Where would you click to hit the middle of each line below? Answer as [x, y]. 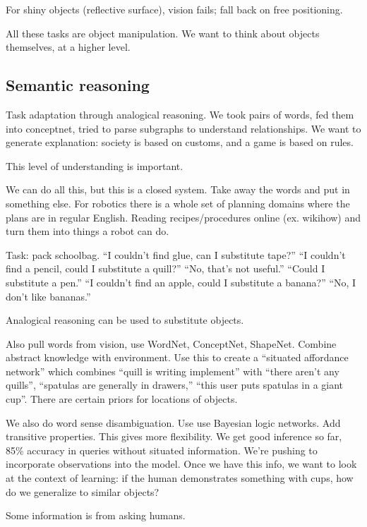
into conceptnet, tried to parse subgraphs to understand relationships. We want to [183, 128]
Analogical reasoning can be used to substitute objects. [125, 320]
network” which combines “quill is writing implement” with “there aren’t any [173, 371]
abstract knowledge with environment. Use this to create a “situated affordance [177, 357]
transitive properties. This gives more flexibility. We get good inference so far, [174, 436]
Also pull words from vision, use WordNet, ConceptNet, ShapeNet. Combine [171, 343]
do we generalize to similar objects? [83, 491]
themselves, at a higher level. [68, 47]
